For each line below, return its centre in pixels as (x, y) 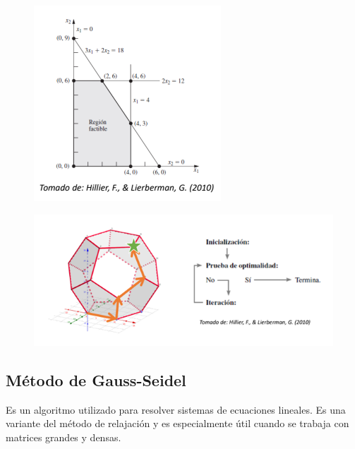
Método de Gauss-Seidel (96, 379)
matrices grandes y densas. (64, 437)
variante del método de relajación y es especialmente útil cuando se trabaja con (177, 423)
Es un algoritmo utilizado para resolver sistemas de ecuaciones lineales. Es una (176, 409)
